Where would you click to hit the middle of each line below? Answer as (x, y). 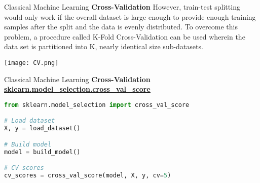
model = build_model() (42, 152)
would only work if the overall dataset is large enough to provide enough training (130, 16)
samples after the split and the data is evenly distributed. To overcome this (121, 27)
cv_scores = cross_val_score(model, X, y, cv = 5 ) (88, 176)
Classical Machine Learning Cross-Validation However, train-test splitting (122, 7)
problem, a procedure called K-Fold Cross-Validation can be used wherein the (125, 36)
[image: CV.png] (31, 63)
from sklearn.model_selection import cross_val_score (97, 105)
